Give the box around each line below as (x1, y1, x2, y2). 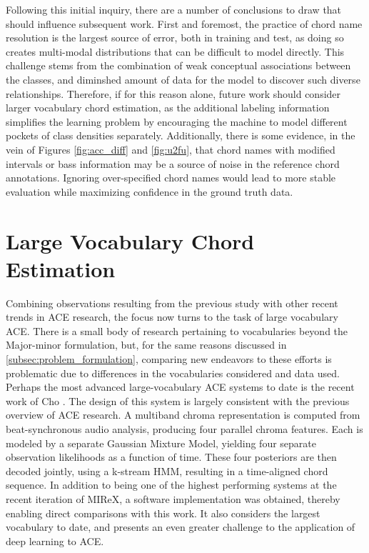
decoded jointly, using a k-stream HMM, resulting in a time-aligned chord (6, 463, 328, 478)
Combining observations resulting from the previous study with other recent (6, 295, 338, 310)
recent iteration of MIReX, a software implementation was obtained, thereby (6, 491, 340, 506)
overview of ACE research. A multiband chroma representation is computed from (6, 407, 360, 422)
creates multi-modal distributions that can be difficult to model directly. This (6, 44, 345, 59)
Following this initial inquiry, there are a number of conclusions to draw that (6, 2, 342, 16)
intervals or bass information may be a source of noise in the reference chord (6, 156, 340, 171)
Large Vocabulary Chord (6, 226, 255, 255)
